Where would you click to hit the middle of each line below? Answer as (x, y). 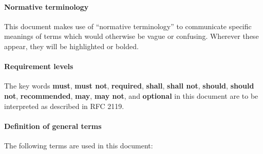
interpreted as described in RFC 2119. (64, 106)
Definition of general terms (53, 126)
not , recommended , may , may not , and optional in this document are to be (131, 95)
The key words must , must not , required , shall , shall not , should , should (129, 86)
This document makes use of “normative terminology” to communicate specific (128, 26)
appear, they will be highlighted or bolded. (71, 46)
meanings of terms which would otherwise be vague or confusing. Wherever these (131, 36)
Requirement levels (39, 66)
